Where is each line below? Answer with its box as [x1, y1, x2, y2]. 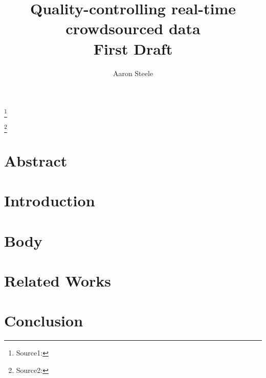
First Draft [93, 38, 173, 59]
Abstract [4, 150, 68, 171]
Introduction [4, 190, 95, 211]
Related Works [4, 270, 112, 291]
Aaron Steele [113, 67, 153, 78]
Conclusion [4, 310, 83, 331]
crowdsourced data [65, 18, 201, 39]
